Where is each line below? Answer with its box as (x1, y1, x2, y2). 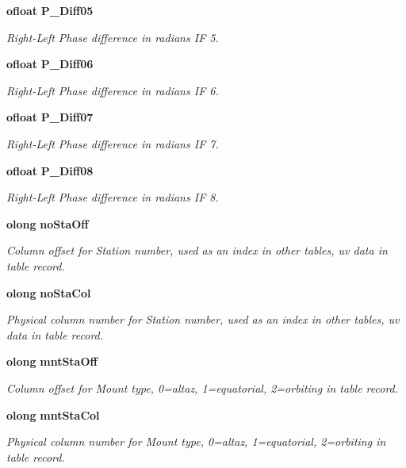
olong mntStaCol (6, 406, 100, 423)
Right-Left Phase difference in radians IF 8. (6, 189, 219, 205)
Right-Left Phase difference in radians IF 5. (6, 29, 219, 45)
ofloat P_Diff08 (6, 162, 94, 178)
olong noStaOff (6, 215, 89, 232)
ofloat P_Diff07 (6, 109, 94, 125)
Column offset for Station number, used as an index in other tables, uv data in (6, 242, 388, 259)
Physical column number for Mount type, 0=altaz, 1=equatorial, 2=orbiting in (6, 433, 386, 450)
